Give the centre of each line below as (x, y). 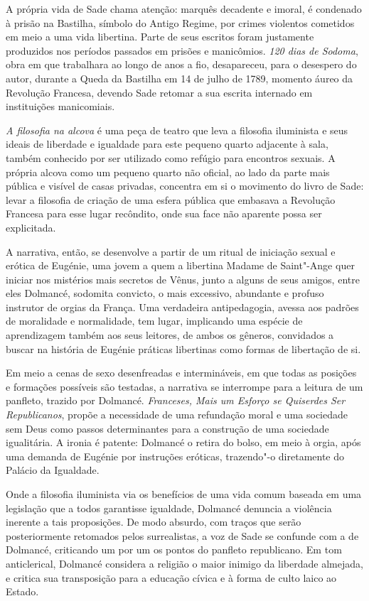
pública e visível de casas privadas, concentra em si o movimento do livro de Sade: (185, 186)
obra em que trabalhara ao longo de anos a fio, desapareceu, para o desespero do (181, 64)
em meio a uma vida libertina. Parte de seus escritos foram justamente (160, 37)
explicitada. (31, 227)
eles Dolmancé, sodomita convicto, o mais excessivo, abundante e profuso (165, 293)
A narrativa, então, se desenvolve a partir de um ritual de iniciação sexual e (171, 251)
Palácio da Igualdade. (53, 470)
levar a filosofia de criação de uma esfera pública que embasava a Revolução (171, 199)
